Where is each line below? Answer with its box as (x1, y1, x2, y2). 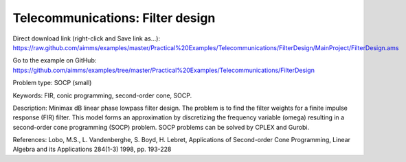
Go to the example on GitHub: (12, 56, 97, 65)
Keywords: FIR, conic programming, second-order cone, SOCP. (12, 91, 192, 100)
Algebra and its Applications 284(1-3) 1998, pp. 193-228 (12, 145, 172, 154)
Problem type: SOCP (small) (12, 79, 92, 87)
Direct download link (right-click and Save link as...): (12, 34, 161, 43)
